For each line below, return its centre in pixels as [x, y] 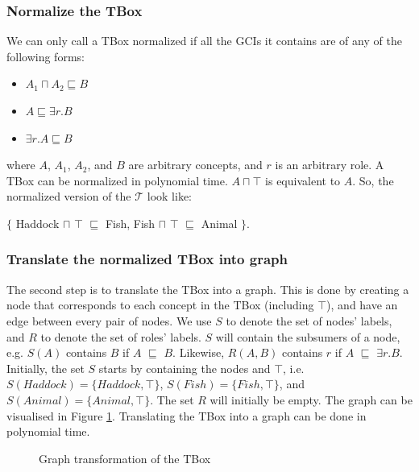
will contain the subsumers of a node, [308, 336]
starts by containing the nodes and [185, 368]
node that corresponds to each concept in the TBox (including [160, 305]
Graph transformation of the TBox [125, 458]
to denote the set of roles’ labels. [121, 336]
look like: [169, 196]
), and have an [362, 305]
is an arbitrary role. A [330, 165]
